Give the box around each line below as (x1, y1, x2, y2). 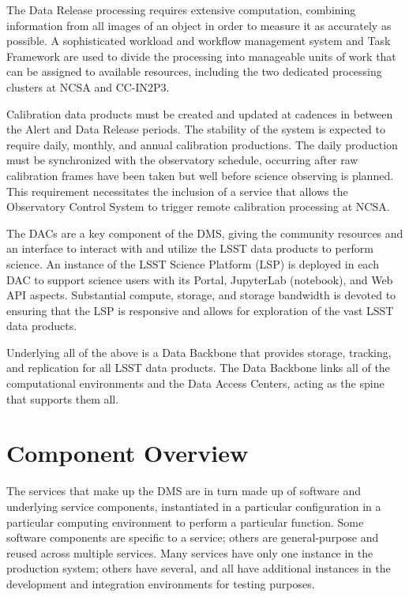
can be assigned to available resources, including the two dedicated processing (6, 63, 382, 80)
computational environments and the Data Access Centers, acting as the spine (6, 375, 385, 392)
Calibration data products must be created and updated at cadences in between (6, 105, 393, 122)
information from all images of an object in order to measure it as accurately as (6, 17, 392, 33)
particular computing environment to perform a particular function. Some (6, 513, 364, 530)
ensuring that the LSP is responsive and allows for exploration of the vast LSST (6, 302, 394, 318)
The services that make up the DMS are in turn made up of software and (6, 482, 361, 499)
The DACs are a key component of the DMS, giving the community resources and (6, 224, 403, 241)
